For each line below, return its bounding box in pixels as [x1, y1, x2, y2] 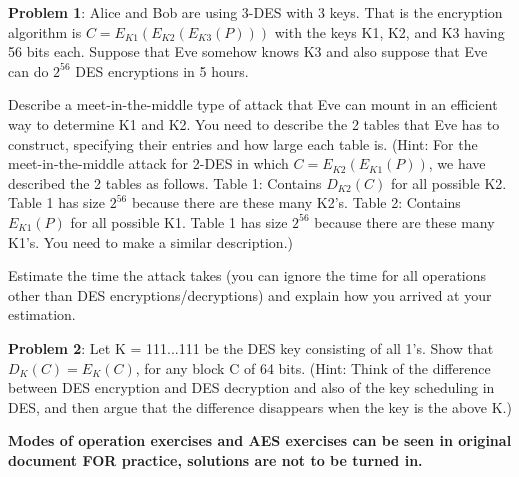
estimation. [8, 304, 76, 325]
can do [8, 60, 49, 81]
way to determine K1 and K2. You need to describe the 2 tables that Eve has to [8, 113, 500, 134]
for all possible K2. [390, 172, 507, 193]
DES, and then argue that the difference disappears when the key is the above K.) [8, 396, 512, 417]
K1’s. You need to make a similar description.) [8, 231, 293, 252]
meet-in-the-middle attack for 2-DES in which [8, 153, 289, 174]
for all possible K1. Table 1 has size [70, 211, 288, 232]
